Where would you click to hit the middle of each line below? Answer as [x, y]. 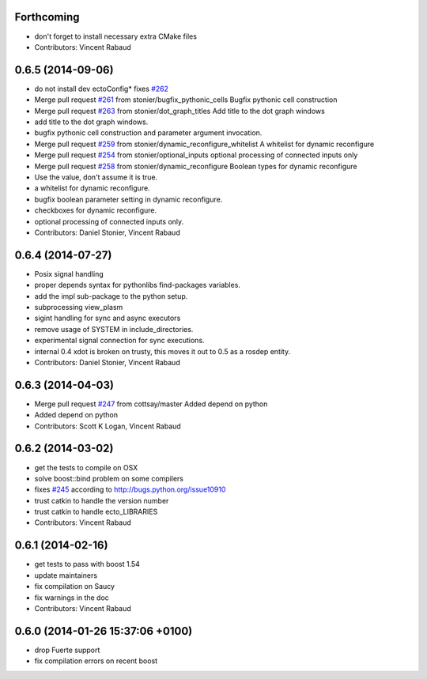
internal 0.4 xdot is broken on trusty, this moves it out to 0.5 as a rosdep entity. [162, 351]
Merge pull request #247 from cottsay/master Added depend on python [151, 404]
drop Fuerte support [67, 650]
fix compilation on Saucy [74, 587]
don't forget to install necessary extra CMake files [116, 36]
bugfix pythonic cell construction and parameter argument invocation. [148, 133]
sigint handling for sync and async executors [108, 318]
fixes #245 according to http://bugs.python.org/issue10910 [130, 489]
